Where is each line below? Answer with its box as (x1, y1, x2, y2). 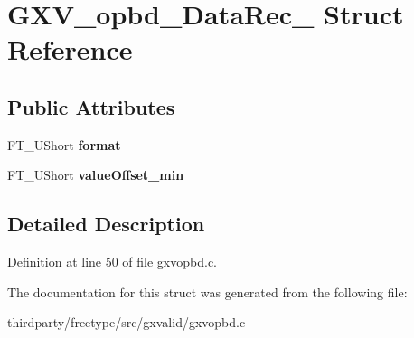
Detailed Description (7, 210, 205, 238)
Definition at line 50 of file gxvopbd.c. (7, 252, 218, 271)
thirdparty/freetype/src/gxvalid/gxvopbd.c (7, 313, 246, 332)
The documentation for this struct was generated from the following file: (7, 282, 408, 301)
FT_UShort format (7, 135, 121, 154)
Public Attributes (7, 92, 175, 120)
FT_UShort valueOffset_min (7, 165, 184, 184)
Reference (7, 31, 133, 68)
